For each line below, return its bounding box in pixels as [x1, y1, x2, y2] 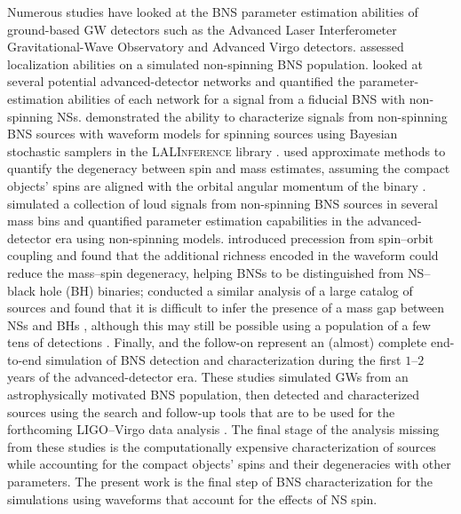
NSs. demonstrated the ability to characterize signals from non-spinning [57, 107, 448, 125]
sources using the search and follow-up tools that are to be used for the [7, 402, 395, 421]
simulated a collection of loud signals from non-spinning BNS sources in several [7, 194, 439, 212]
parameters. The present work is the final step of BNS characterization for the [7, 472, 433, 491]
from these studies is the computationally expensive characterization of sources [7, 437, 436, 455]
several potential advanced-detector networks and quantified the [7, 72, 355, 91]
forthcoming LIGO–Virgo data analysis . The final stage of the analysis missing [7, 420, 440, 439]
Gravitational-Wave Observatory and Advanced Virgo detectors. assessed [7, 37, 404, 56]
